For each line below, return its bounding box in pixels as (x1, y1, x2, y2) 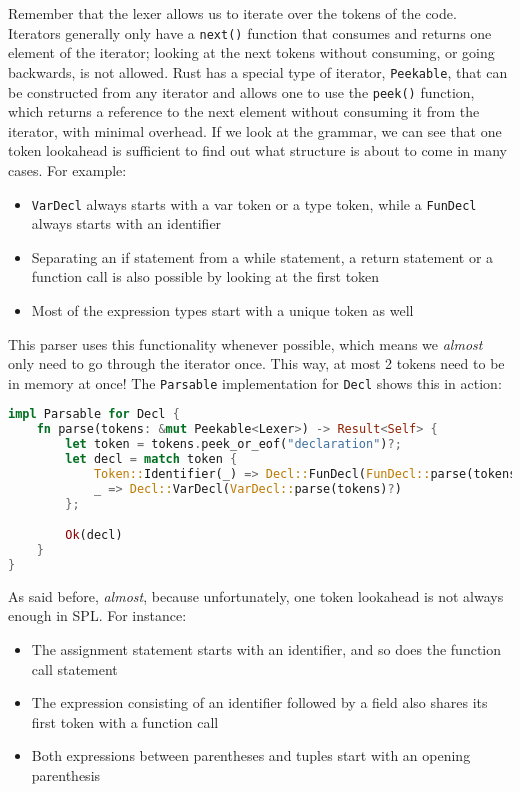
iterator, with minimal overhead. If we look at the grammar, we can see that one (8, 120, 502, 141)
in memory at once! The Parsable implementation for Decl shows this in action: (8, 372, 502, 393)
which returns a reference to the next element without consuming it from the (8, 101, 480, 122)
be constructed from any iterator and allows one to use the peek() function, (8, 81, 475, 102)
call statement (31, 658, 118, 679)
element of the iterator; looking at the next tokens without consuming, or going (8, 42, 495, 63)
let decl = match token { (65, 452, 238, 467)
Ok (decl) (65, 528, 123, 543)
